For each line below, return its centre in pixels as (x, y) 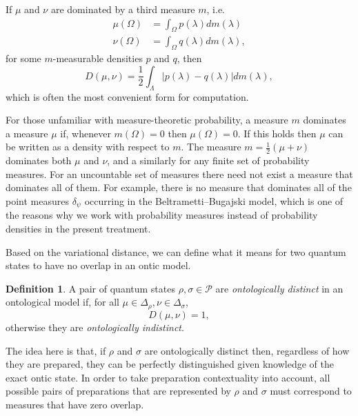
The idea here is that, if (56, 350)
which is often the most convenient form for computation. (127, 96)
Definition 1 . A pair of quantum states (90, 288)
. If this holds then (277, 133)
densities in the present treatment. (78, 229)
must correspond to (311, 391)
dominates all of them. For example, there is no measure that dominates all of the (179, 187)
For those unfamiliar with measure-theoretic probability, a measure (147, 120)
